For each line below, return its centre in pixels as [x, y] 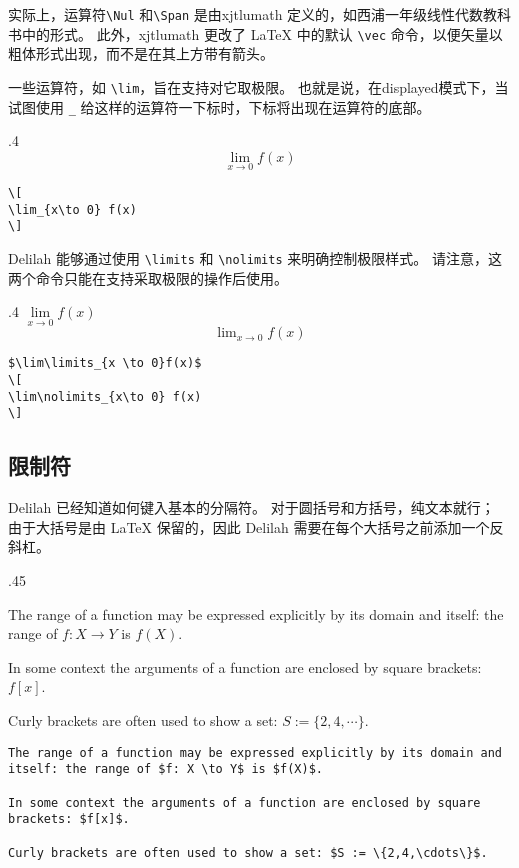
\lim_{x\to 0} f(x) [72, 209]
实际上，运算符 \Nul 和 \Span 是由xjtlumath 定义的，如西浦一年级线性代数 [246, 14]
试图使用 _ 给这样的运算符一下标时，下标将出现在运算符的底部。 [219, 106]
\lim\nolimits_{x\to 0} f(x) [105, 396]
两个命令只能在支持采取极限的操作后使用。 [148, 277]
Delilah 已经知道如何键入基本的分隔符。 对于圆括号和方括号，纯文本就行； [251, 507]
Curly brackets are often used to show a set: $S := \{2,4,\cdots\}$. [248, 852]
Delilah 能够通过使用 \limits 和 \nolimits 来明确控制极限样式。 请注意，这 [255, 258]
